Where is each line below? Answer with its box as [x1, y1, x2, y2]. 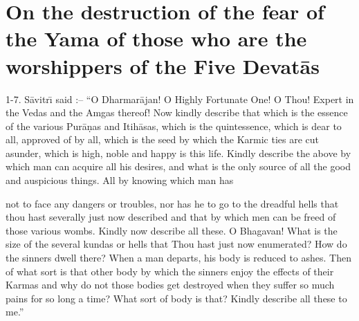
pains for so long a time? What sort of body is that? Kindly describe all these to [6, 291, 347, 305]
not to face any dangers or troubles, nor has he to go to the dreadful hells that [6, 196, 339, 210]
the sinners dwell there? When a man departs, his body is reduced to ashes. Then [6, 250, 352, 265]
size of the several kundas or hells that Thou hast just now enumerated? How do [6, 237, 347, 251]
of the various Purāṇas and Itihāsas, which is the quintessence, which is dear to [6, 118, 342, 133]
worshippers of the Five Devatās [6, 51, 320, 80]
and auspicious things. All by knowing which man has [6, 173, 234, 187]
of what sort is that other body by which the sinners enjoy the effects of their [6, 264, 334, 278]
